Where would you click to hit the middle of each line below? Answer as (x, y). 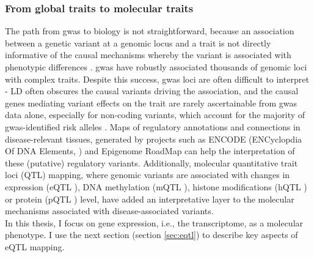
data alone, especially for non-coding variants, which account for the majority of (155, 115)
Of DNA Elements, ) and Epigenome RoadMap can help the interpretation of (150, 151)
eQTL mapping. (35, 246)
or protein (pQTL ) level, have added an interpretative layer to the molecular (150, 199)
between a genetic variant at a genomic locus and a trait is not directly (138, 43)
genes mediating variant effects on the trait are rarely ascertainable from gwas (151, 102)
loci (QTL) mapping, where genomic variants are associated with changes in (148, 175)
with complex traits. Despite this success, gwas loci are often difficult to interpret (157, 79)
